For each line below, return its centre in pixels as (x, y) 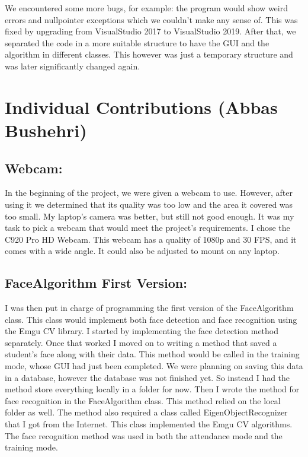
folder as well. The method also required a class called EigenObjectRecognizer (146, 412)
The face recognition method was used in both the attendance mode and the (144, 435)
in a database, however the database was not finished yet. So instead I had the (147, 377)
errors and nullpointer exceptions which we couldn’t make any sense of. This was (151, 19)
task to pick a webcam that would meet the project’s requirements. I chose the (147, 228)
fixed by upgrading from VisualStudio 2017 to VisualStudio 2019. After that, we (150, 31)
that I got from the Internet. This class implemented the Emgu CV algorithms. (149, 424)
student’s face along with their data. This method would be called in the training (152, 354)
